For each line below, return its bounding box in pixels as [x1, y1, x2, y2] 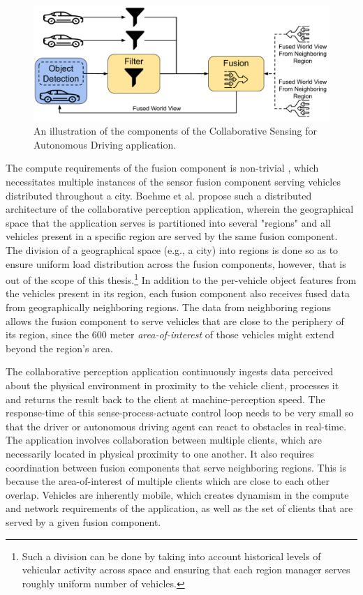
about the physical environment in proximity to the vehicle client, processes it [6, 377, 339, 392]
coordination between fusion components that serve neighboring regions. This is [6, 460, 346, 474]
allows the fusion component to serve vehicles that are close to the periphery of [6, 313, 344, 328]
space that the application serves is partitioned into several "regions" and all [6, 215, 331, 229]
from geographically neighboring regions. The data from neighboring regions [6, 300, 331, 314]
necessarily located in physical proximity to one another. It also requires [6, 446, 314, 460]
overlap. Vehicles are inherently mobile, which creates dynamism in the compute [6, 487, 349, 502]
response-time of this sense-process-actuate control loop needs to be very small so [6, 405, 354, 420]
